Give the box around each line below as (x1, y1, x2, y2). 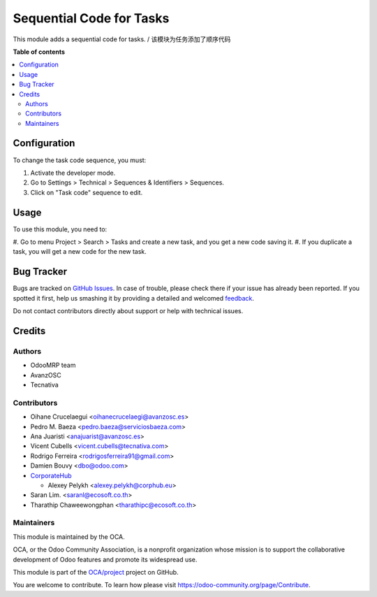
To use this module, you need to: (13, 224, 108, 233)
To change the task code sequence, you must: (13, 156, 147, 164)
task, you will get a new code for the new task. (13, 247, 147, 256)
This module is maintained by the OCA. (13, 532, 125, 541)
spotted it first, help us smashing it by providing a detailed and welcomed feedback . (13, 294, 255, 302)
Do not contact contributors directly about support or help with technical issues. (13, 307, 244, 315)
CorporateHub (30, 471, 73, 480)
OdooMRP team (30, 361, 76, 370)
